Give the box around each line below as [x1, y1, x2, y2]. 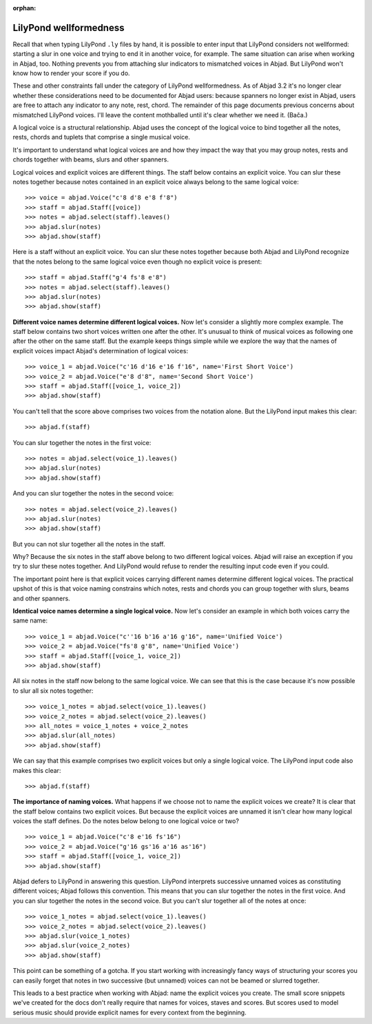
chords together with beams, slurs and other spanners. [12, 155, 169, 164]
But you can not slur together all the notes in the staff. [12, 540, 165, 548]
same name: [12, 616, 48, 624]
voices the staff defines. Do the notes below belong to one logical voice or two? [12, 817, 239, 825]
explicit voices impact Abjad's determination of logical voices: [12, 346, 189, 355]
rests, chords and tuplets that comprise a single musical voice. [12, 133, 191, 141]
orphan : [12, 4, 37, 12]
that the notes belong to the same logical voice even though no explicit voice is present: [12, 257, 262, 266]
